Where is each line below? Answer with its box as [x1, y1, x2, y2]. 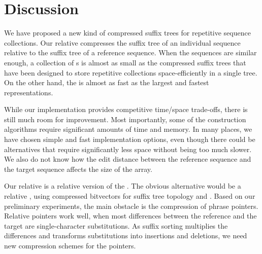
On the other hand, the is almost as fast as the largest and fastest [4, 77, 209, 88]
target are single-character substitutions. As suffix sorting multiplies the [4, 220, 228, 231]
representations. [4, 87, 53, 97]
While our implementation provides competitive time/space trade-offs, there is [4, 104, 248, 115]
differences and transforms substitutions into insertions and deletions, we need [4, 230, 247, 241]
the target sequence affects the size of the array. [4, 163, 152, 174]
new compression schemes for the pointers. [4, 240, 136, 250]
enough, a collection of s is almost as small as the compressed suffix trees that [4, 57, 246, 67]
